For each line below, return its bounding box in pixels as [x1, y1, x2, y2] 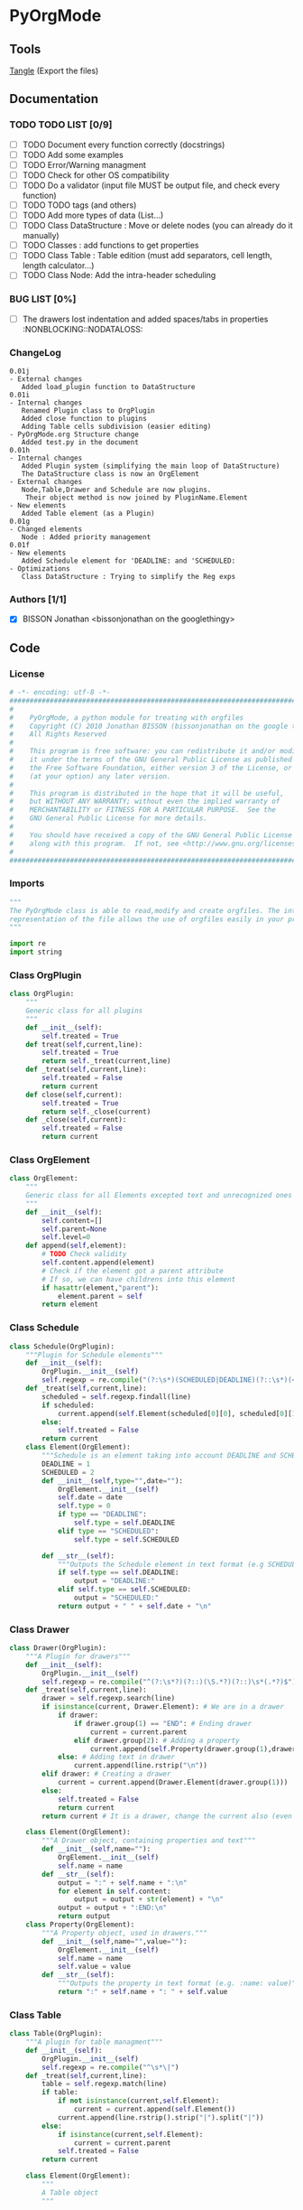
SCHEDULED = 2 [41, 1468, 95, 1477]
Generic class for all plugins [25, 1006, 143, 1016]
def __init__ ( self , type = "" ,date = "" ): [41, 1476, 183, 1486]
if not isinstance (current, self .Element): [57, 2096, 220, 2105]
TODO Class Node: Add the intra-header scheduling [22, 270, 216, 281]
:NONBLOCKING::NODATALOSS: [22, 323, 143, 334]
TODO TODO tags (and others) [22, 200, 137, 210]
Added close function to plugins [21, 415, 147, 424]
